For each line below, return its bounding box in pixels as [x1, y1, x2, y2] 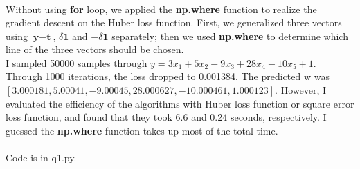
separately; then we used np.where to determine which [111, 28, 348, 43]
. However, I [275, 83, 326, 97]
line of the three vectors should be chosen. [6, 42, 184, 57]
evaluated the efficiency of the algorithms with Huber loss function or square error [6, 96, 354, 110]
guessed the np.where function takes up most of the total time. [6, 123, 278, 137]
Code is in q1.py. [6, 150, 77, 165]
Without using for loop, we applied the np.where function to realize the [6, 1, 317, 16]
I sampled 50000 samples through [6, 55, 147, 70]
